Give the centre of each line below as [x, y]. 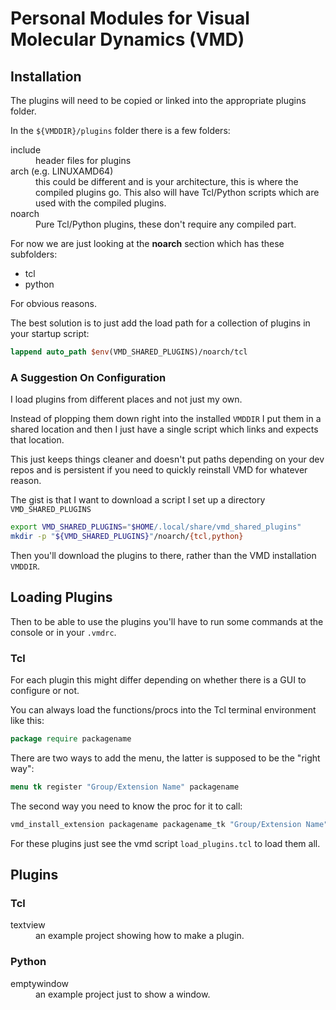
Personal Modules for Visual [130, 18]
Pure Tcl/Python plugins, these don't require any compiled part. [166, 224]
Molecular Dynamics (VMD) [127, 39]
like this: [27, 721]
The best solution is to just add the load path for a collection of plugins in [160, 323]
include [26, 150]
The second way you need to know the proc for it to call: [126, 806]
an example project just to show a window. [123, 994]
